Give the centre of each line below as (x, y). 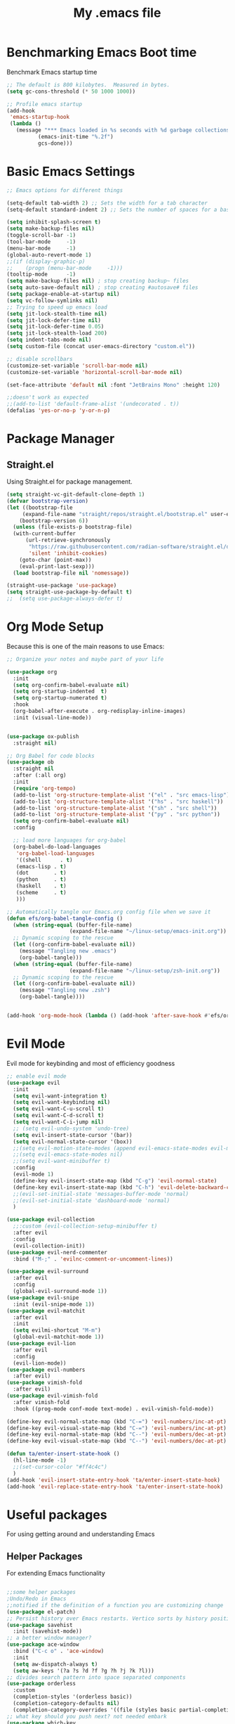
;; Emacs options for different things (65, 190)
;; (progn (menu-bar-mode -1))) (65, 268)
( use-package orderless (41, 1684)
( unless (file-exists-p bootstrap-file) (73, 527)
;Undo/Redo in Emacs (37, 1599)
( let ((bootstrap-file (40, 508)
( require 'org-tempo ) (45, 788)
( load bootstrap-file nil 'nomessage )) (71, 573)
